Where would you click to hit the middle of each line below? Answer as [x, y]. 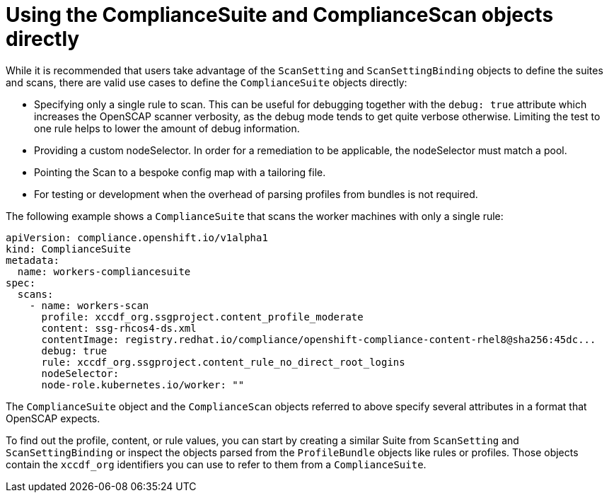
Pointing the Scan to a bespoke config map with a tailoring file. [180, 172]
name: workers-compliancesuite [104, 271]
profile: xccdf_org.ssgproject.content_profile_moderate [202, 317]
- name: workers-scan [89, 305]
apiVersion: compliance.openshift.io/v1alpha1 [137, 237]
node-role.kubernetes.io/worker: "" [143, 384]
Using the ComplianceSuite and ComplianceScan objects [280, 15]
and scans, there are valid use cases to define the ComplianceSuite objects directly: [207, 82]
